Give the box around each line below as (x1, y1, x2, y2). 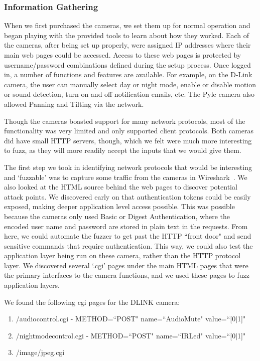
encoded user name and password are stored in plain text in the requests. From (4, 221, 248, 231)
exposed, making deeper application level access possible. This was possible (4, 201, 235, 212)
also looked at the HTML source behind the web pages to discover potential (4, 182, 237, 192)
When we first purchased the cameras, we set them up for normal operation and (4, 20, 250, 31)
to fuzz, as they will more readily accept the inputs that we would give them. (4, 145, 241, 155)
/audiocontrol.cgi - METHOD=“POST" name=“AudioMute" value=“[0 (16, 313, 236, 324)
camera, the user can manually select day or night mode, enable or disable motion (4, 79, 256, 89)
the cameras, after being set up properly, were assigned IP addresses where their (4, 40, 251, 50)
